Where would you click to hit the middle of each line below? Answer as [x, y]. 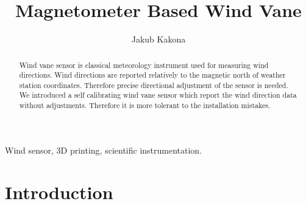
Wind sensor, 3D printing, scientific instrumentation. [104, 150]
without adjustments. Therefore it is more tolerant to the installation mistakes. [145, 105]
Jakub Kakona [158, 39]
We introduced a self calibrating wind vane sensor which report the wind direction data [158, 95]
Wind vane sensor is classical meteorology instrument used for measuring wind [144, 65]
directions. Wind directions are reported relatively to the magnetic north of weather [152, 75]
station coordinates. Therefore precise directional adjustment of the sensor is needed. [154, 85]
